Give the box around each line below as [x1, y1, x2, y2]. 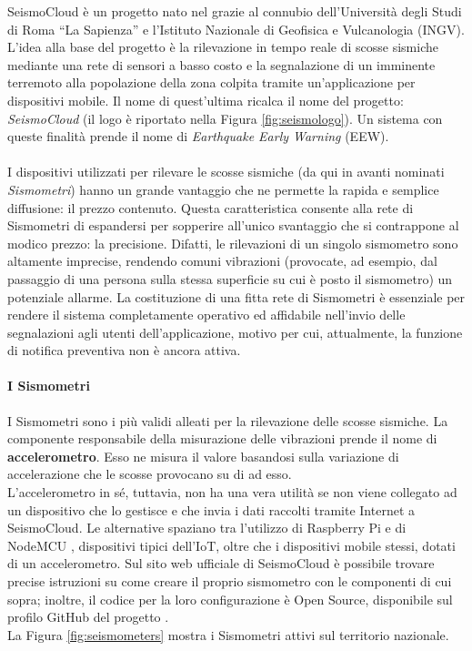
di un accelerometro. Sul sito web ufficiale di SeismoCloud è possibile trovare [7, 554, 435, 573]
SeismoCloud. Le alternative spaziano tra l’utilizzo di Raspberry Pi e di [7, 518, 407, 537]
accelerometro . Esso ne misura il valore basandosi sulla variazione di [7, 446, 399, 465]
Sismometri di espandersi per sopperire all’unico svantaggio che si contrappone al [7, 216, 459, 235]
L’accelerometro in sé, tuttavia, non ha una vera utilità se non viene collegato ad [7, 483, 457, 502]
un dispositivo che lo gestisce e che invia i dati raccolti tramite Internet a [7, 500, 415, 519]
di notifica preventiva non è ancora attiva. [7, 341, 241, 360]
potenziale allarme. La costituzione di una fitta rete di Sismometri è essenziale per [7, 287, 466, 306]
